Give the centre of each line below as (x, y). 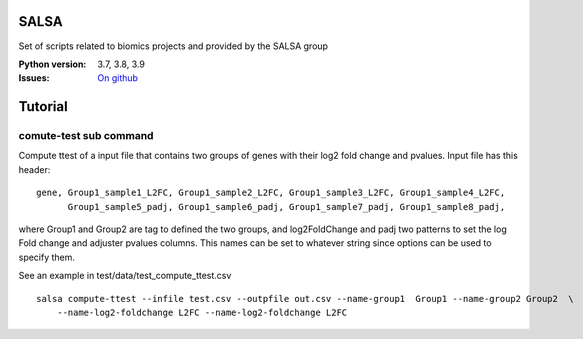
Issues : (34, 78)
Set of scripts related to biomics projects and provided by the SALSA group (173, 46)
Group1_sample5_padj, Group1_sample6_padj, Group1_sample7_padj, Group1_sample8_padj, (286, 206)
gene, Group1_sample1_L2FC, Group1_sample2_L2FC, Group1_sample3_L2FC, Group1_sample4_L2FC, (271, 193)
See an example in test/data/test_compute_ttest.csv (125, 276)
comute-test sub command (86, 136)
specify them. (46, 257)
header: (34, 169)
